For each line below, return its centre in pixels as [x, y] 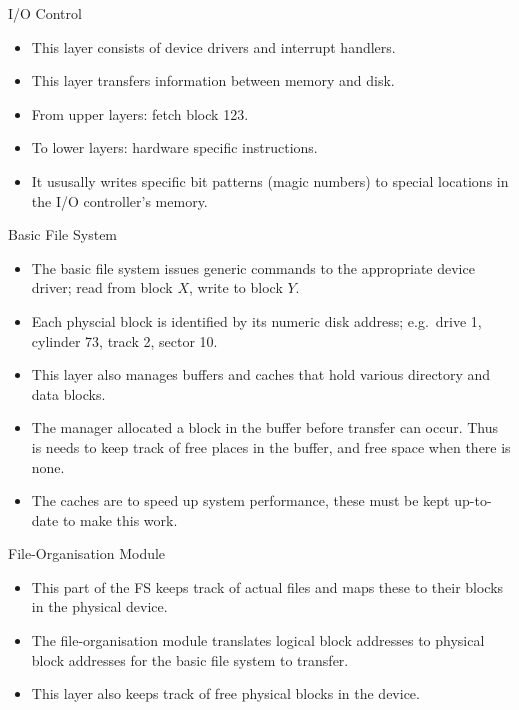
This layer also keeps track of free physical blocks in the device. [225, 693]
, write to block [236, 287]
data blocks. [68, 393]
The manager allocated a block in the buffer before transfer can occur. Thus [265, 427]
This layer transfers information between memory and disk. [213, 80]
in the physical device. [99, 606]
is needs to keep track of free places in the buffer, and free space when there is [271, 446]
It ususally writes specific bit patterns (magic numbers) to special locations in [270, 180]
